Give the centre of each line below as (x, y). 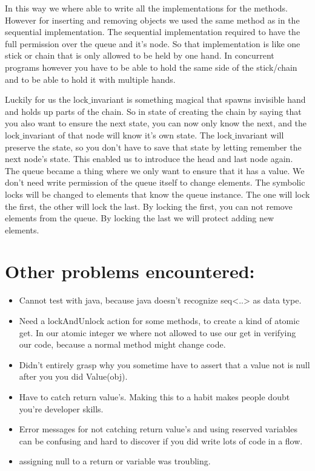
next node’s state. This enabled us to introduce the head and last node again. (149, 159)
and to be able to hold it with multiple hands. (90, 79)
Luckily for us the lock (47, 99)
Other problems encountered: (130, 271)
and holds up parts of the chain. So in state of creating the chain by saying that (153, 111)
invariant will (259, 135)
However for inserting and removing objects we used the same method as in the (152, 20)
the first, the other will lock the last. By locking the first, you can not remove (149, 206)
